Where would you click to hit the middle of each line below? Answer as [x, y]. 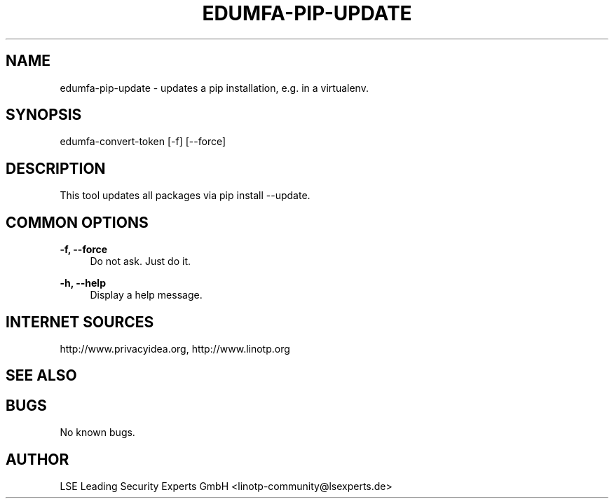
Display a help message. [146, 295]
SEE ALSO [41, 376]
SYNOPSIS [44, 115]
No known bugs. [97, 433]
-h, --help [83, 283]
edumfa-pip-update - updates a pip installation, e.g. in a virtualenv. [214, 88]
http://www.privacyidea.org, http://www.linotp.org [175, 348]
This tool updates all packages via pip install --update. [185, 196]
